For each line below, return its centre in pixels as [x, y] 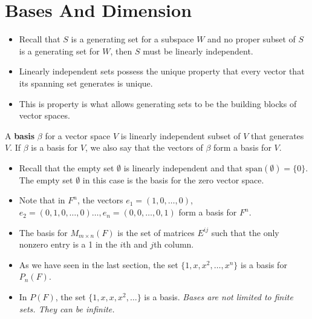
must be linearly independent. [198, 51]
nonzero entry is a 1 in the [68, 244]
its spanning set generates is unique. [86, 83]
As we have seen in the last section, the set [99, 264]
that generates [278, 135]
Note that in [42, 200]
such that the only [245, 232]
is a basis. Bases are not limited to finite [219, 297]
